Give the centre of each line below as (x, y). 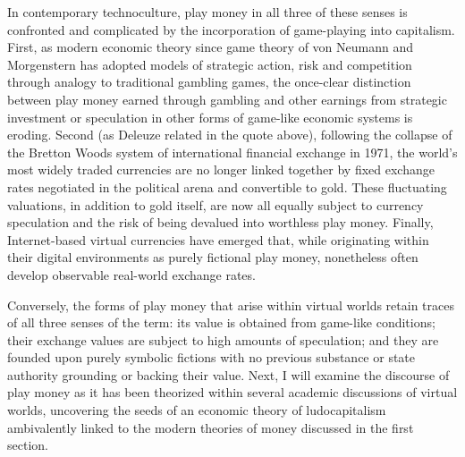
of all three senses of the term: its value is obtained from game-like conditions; (221, 322)
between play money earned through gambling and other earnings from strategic (227, 99)
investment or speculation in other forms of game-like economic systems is (210, 117)
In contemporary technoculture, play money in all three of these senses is (207, 12)
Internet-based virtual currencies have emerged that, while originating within (218, 239)
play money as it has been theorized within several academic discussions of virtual (232, 392)
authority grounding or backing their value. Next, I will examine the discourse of (228, 374)
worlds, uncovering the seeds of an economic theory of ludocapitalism (197, 410)
